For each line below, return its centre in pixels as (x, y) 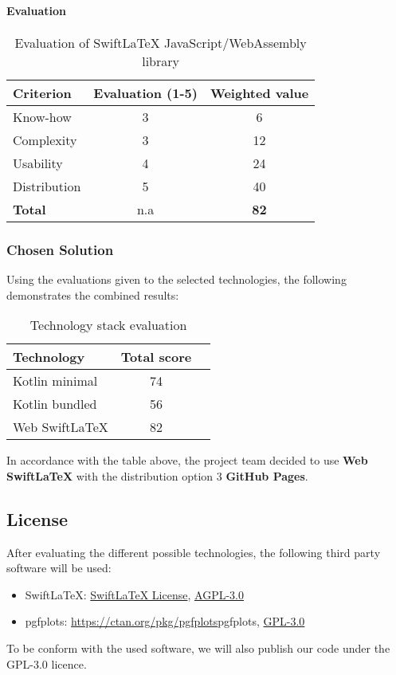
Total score (156, 357)
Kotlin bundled (55, 404)
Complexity (45, 139)
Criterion (42, 92)
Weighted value (259, 92)
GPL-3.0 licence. (47, 663)
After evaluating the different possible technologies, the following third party (194, 552)
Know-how (42, 116)
